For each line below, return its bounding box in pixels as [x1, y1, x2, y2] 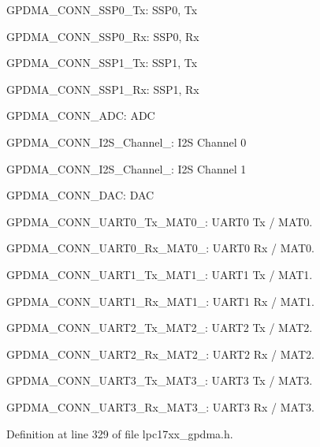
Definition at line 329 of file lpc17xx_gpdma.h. [6, 425, 233, 441]
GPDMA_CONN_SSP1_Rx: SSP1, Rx [6, 80, 199, 97]
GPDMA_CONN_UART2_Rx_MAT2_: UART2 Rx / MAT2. [6, 345, 314, 362]
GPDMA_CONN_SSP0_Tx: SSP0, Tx [6, 2, 198, 17]
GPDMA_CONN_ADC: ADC [6, 107, 155, 124]
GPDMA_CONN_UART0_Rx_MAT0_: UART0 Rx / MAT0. [6, 240, 314, 256]
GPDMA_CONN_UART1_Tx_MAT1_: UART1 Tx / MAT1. [6, 266, 313, 282]
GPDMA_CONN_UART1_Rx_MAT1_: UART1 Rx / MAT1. [6, 292, 314, 309]
